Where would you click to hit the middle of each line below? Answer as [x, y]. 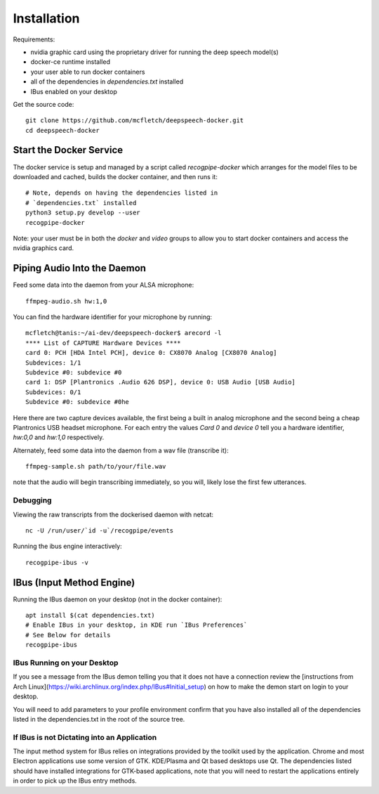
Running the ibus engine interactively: [67, 546]
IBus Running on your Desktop [66, 663]
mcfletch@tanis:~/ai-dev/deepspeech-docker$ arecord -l [124, 333]
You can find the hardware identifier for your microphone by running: [113, 317]
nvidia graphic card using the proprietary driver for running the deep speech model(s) [154, 52]
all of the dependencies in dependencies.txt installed [107, 82]
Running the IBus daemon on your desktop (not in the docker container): [118, 599]
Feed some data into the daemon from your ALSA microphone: [104, 285]
